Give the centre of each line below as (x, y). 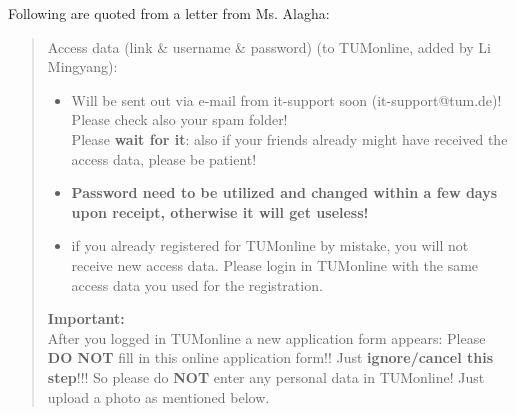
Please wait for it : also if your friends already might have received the (289, 138)
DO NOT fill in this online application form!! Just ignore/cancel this (270, 357)
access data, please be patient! (164, 158)
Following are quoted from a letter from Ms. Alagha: (169, 13)
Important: (86, 318)
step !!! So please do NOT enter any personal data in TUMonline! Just (266, 376)
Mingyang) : (82, 66)
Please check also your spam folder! (179, 119)
